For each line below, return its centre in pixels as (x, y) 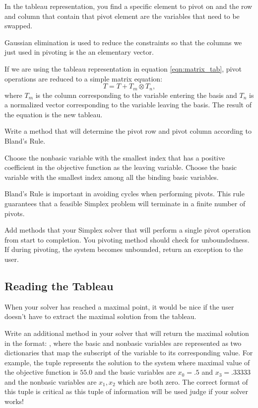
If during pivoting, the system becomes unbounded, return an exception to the (124, 249)
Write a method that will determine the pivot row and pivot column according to (128, 131)
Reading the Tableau (59, 286)
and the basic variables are (135, 372)
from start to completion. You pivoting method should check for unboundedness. (127, 239)
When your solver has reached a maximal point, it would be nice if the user (119, 306)
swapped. (19, 26)
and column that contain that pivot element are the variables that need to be (122, 16)
